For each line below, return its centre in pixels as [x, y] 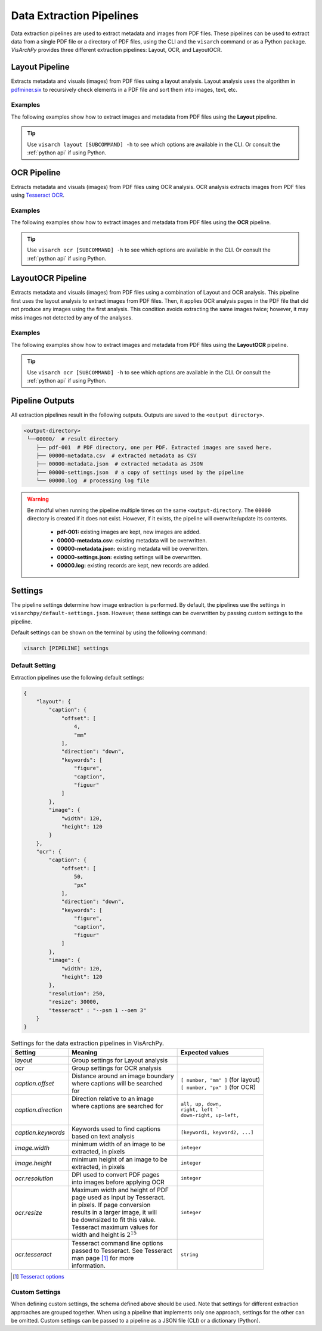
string [189, 1254]
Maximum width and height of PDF [120, 1190]
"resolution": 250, [77, 993]
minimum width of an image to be [119, 1144]
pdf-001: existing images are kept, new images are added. [129, 532]
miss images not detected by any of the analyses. [72, 317]
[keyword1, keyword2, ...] [217, 1133]
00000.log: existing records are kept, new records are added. [133, 565]
